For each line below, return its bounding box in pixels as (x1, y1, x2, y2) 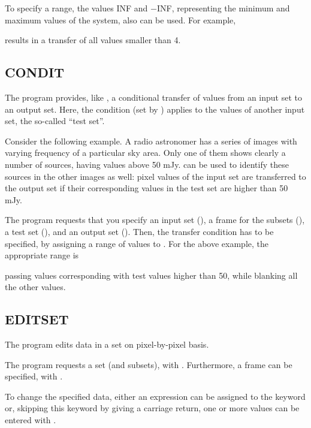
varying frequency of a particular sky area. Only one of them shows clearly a (5, 146, 286, 159)
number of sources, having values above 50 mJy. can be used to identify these (5, 158, 289, 170)
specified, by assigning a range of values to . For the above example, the (5, 237, 269, 249)
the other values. (5, 281, 66, 293)
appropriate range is (5, 249, 79, 261)
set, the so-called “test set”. (5, 114, 105, 127)
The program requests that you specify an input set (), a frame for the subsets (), (5, 213, 305, 226)
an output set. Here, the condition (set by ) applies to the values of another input (5, 103, 305, 115)
